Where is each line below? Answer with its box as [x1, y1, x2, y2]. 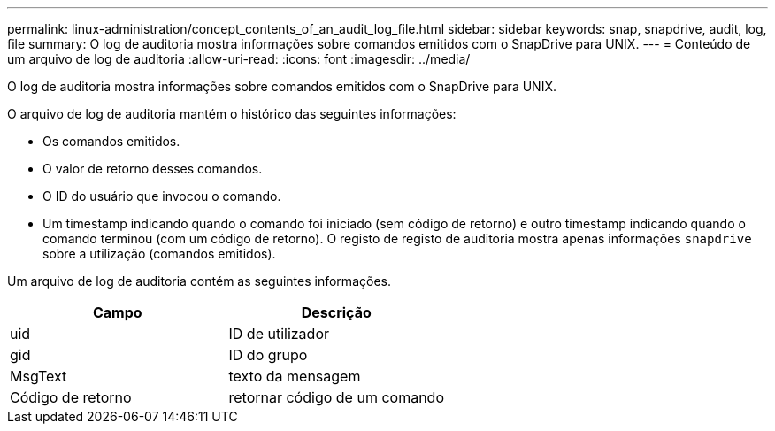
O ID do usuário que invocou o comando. [42, 189, 281, 204]
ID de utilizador [228, 325, 330, 342]
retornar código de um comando [228, 389, 444, 406]
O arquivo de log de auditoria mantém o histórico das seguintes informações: [7, 106, 457, 121]
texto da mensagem [228, 367, 361, 385]
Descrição [301, 304, 372, 321]
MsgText [10, 367, 67, 385]
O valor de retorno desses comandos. [42, 161, 263, 176]
